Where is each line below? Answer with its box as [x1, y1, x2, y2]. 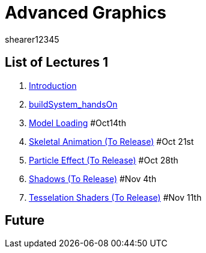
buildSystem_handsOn [29, 99, 118, 109]
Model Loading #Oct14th [29, 117, 126, 128]
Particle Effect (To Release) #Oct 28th [29, 154, 178, 165]
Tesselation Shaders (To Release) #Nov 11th [29, 192, 202, 203]
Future [5, 213, 45, 228]
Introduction [29, 80, 77, 91]
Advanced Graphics [5, 2, 166, 23]
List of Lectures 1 [5, 55, 109, 70]
